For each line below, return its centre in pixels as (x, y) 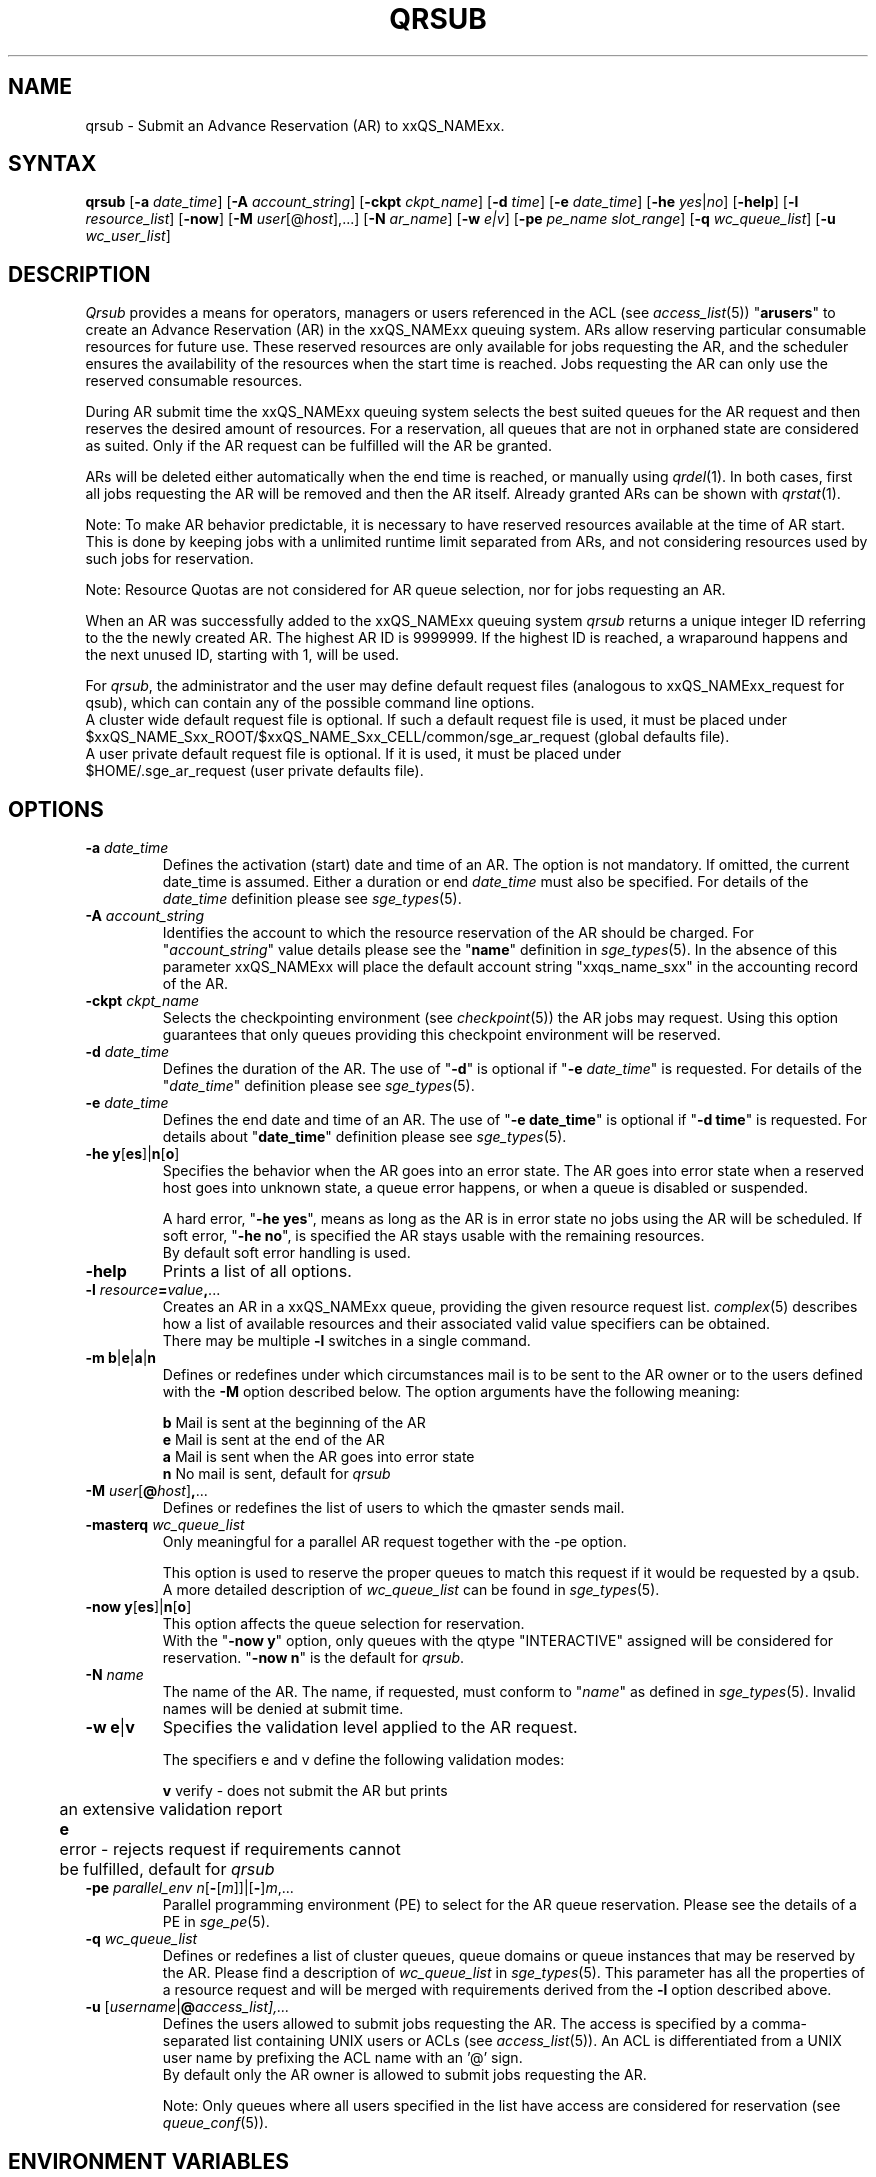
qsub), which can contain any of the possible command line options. (310, 703)
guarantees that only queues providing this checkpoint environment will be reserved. (441, 1035)
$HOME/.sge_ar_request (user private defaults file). (254, 771)
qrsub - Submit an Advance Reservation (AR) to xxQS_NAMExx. (295, 125)
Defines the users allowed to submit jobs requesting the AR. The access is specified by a (455, 2024)
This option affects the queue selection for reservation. (343, 1624)
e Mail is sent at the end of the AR (273, 1440)
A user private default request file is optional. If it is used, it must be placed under (353, 754)
